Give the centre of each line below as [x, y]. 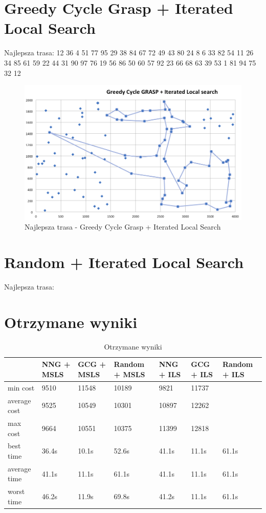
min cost [21, 387]
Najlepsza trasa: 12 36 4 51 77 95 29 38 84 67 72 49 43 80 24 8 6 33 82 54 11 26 [129, 53]
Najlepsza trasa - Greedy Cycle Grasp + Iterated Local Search [123, 227]
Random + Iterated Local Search [124, 262]
